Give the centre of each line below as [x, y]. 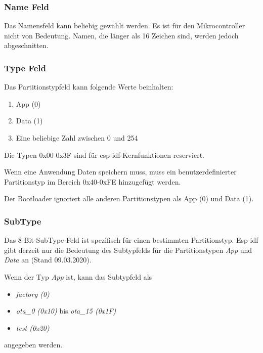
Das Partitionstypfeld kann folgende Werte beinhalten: [89, 87]
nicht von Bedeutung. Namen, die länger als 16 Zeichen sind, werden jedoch [121, 35]
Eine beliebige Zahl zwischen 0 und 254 [77, 138]
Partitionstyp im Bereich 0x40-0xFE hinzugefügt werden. [93, 181]
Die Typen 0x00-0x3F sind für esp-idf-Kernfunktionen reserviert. [104, 155]
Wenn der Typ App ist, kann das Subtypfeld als [78, 276]
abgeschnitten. [26, 45]
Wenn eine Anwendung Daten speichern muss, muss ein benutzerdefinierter [120, 172]
